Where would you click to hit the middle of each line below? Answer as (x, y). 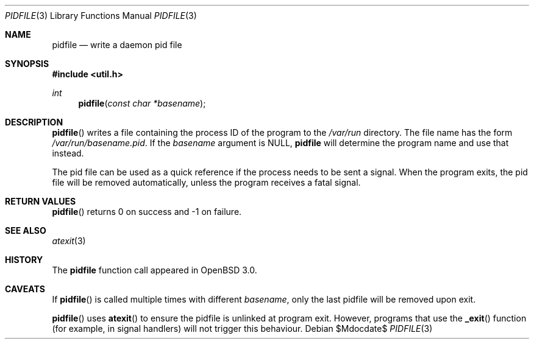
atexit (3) (69, 241)
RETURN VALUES (41, 201)
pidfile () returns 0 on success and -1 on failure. (147, 212)
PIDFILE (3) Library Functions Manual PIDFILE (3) (101, 16)
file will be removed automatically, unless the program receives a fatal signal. (206, 182)
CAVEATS (25, 289)
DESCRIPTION (34, 122)
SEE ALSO (26, 230)
